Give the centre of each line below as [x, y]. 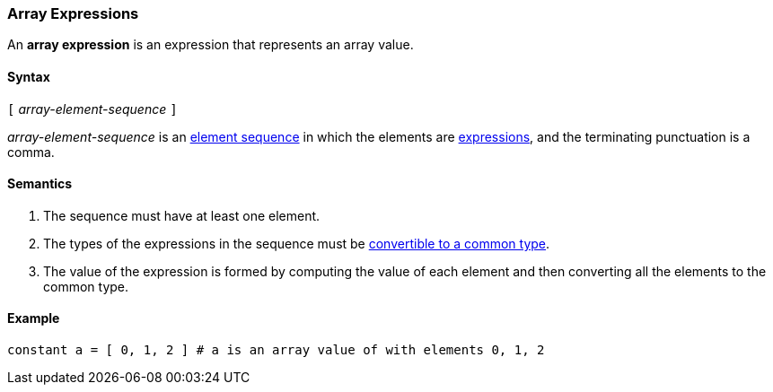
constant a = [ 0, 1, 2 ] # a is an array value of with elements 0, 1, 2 [276, 350]
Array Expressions [73, 13]
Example [34, 318]
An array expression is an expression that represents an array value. [211, 45]
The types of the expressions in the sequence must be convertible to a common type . [297, 243]
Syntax [29, 76]
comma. [31, 152]
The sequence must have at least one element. [182, 215]
